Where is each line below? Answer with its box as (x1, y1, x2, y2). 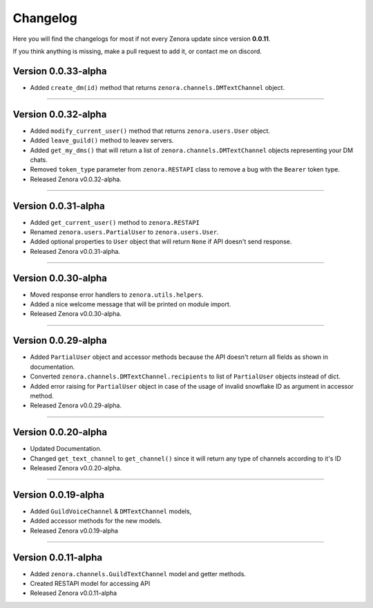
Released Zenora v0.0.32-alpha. (30, 175, 122, 183)
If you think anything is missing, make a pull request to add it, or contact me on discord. (12, 47, 262, 55)
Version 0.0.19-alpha (12, 488, 105, 501)
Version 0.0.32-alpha (12, 108, 107, 120)
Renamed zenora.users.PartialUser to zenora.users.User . (30, 228, 219, 236)
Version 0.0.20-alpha (12, 426, 107, 439)
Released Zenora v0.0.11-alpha (30, 589, 117, 598)
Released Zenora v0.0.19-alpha (30, 526, 119, 535)
